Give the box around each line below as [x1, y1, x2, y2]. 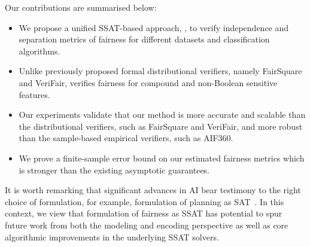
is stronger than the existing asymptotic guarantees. [19, 163, 210, 176]
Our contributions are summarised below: [5, 1, 157, 13]
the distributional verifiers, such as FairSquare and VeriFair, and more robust [19, 120, 303, 132]
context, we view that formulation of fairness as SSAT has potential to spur [5, 207, 282, 219]
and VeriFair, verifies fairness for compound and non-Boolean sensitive [19, 76, 278, 89]
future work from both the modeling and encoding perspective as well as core [5, 218, 288, 231]
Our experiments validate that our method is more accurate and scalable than [19, 108, 306, 121]
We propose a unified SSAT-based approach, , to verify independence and [19, 21, 289, 33]
